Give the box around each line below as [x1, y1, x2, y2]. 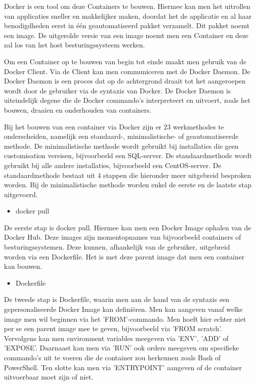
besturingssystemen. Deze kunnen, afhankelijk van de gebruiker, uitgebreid [4, 242, 230, 252]
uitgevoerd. [4, 189, 38, 199]
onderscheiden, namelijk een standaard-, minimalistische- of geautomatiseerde [4, 131, 239, 141]
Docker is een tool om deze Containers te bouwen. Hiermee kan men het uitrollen [4, 1, 251, 11]
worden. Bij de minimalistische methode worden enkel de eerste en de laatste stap [4, 179, 252, 190]
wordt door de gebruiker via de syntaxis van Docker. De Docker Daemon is [4, 85, 231, 95]
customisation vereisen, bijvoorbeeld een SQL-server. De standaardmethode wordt [4, 150, 252, 161]
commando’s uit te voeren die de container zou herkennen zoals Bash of [4, 352, 221, 362]
